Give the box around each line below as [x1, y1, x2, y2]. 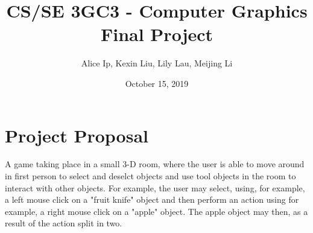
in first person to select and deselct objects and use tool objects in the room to [5, 170, 296, 182]
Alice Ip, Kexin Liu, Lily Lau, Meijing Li [81, 57, 233, 69]
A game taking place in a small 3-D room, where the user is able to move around [5, 158, 305, 170]
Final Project [100, 22, 213, 46]
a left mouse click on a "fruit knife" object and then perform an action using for [5, 193, 299, 206]
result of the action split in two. [5, 217, 122, 229]
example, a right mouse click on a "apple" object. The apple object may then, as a [5, 205, 308, 217]
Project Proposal [5, 123, 148, 147]
